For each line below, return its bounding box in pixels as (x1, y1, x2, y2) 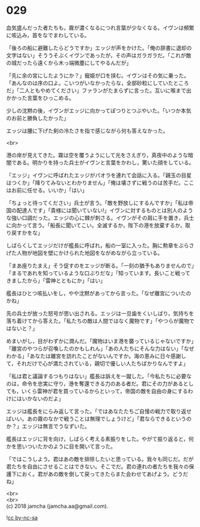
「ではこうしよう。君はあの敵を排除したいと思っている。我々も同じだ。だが (6, 455, 194, 462)
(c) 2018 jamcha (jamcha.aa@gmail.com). (6, 503, 109, 510)
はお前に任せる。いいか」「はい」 (6, 186, 88, 194)
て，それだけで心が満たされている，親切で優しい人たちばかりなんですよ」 (6, 360, 189, 367)
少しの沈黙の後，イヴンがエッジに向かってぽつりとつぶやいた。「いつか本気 (6, 107, 192, 114)
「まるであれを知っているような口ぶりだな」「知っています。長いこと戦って (6, 269, 191, 277)
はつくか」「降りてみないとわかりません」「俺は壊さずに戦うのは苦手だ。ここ (6, 179, 195, 186)
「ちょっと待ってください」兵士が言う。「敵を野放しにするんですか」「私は (6, 199, 189, 206)
